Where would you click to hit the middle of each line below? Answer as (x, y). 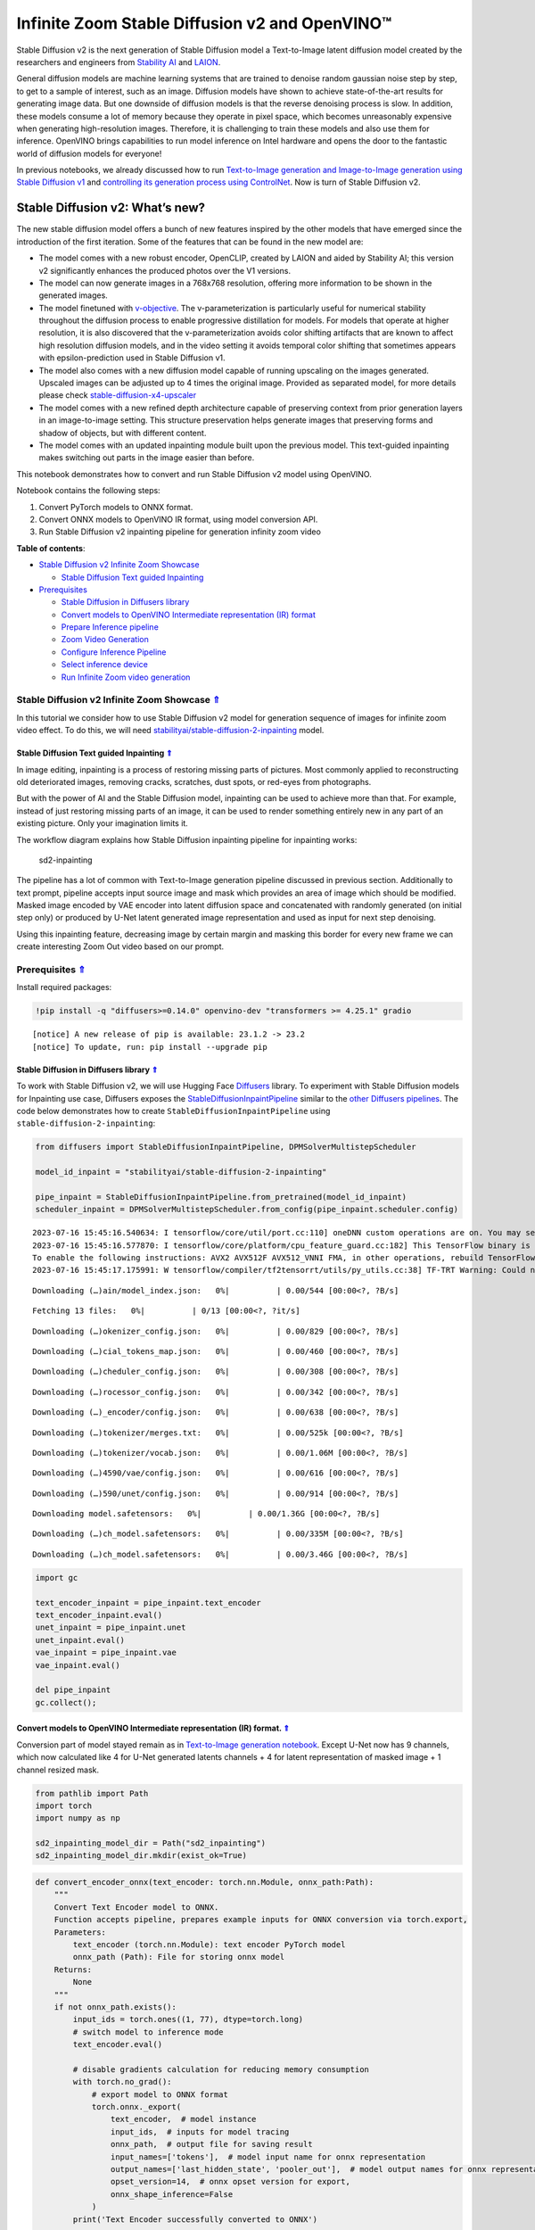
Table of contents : (51, 548)
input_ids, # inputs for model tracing (200, 2131)
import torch (64, 1805)
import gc (57, 1578)
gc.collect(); (66, 1702)
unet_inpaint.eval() (80, 1640)
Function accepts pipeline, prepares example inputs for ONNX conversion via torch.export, (261, 1920)
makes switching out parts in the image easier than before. (147, 458)
